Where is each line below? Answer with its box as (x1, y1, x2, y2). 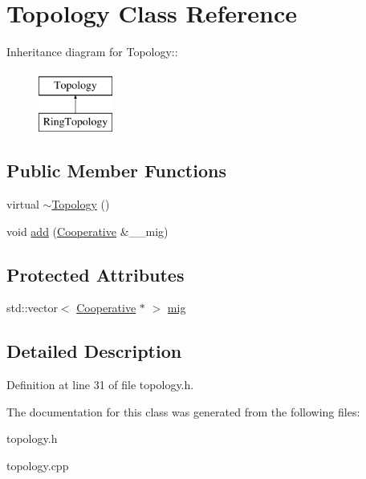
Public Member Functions (6, 158, 226, 183)
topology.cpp (6, 457, 69, 474)
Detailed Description (6, 339, 182, 363)
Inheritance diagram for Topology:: (6, 43, 178, 60)
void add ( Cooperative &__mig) (6, 222, 169, 239)
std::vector (6, 299, 58, 316)
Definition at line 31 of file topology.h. (6, 376, 194, 393)
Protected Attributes (6, 262, 185, 286)
